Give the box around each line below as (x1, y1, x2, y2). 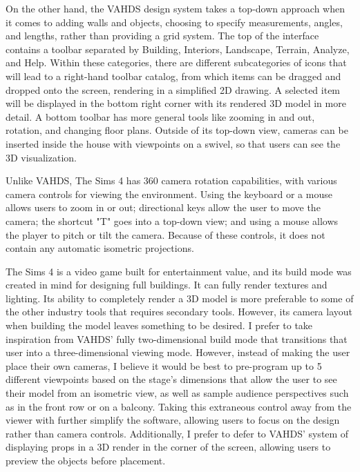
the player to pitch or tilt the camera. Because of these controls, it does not (6, 227, 325, 242)
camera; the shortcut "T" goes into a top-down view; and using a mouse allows (6, 213, 339, 228)
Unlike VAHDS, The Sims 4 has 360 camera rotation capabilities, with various (6, 173, 337, 188)
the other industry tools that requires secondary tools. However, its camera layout (6, 304, 352, 319)
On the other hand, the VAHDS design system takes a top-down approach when (6, 1, 345, 15)
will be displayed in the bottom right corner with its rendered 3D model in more (6, 96, 346, 110)
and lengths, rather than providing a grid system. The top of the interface (6, 28, 319, 43)
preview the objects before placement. (6, 453, 166, 467)
